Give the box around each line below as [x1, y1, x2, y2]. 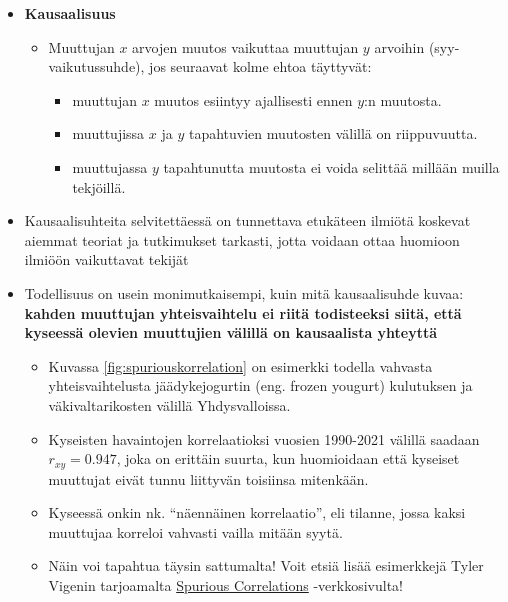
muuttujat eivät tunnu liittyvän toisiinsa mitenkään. [48, 468, 369, 489]
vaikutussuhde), [48, 56, 145, 77]
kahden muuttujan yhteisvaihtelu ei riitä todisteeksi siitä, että [24, 302, 462, 323]
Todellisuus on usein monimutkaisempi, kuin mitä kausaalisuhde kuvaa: [24, 282, 464, 303]
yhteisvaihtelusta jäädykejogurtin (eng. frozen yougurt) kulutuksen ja [48, 375, 473, 396]
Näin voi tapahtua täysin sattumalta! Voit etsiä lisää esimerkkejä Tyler [48, 555, 484, 576]
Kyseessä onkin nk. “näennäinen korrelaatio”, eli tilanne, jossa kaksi [48, 502, 466, 523]
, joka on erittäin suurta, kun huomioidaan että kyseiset [116, 448, 460, 469]
